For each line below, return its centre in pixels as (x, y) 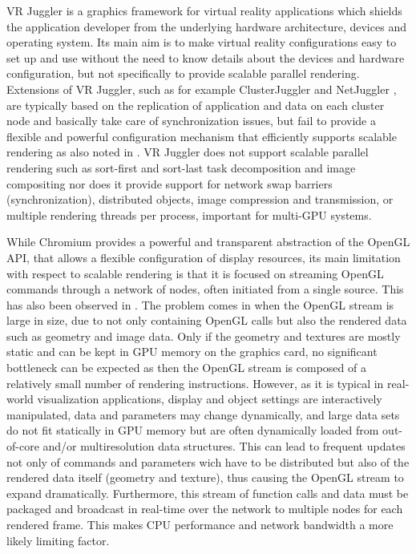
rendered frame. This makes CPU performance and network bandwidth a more (200, 524)
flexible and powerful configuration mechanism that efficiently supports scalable (202, 136)
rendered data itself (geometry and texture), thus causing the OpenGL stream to (205, 477)
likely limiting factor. (58, 540)
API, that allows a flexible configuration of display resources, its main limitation (204, 257)
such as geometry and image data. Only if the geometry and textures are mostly (204, 336)
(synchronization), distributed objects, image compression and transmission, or (200, 199)
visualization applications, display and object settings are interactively (210, 399)
